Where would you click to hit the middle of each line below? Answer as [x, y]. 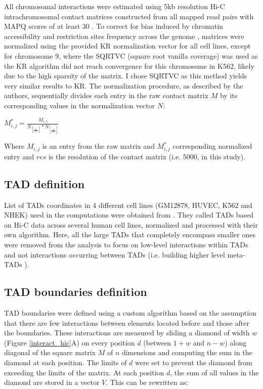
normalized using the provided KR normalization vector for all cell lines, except [127, 46]
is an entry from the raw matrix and [98, 146]
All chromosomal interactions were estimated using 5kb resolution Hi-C [115, 6]
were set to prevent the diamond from [194, 362]
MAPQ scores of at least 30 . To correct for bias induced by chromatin [114, 26]
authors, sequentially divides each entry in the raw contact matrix [106, 95]
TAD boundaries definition [76, 292]
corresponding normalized [212, 146]
